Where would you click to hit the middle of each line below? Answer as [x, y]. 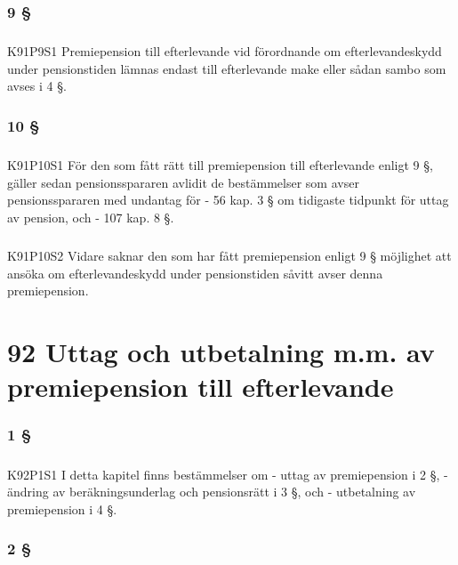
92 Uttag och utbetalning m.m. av [221, 351]
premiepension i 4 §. [62, 508]
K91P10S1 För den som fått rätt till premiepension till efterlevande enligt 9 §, [220, 165]
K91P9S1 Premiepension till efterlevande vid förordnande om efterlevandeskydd [225, 51]
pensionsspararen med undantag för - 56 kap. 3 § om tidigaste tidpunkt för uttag [228, 200]
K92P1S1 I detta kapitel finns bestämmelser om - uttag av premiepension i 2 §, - [228, 474]
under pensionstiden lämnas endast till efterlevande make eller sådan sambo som [227, 68]
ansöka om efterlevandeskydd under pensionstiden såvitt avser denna [195, 273]
